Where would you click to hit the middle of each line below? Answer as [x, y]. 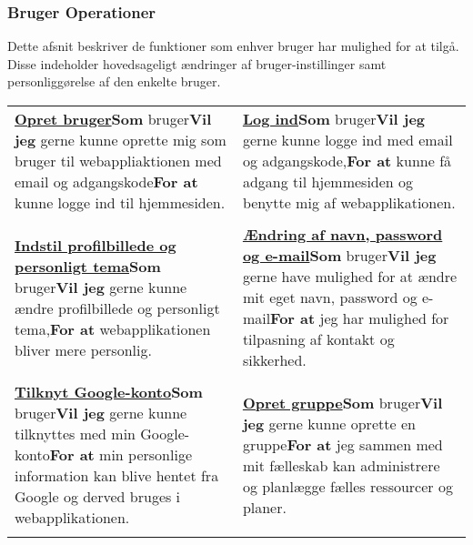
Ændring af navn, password [342, 234]
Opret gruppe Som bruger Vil [342, 402]
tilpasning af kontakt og [318, 339]
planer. [264, 507]
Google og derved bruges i [98, 496]
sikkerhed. [274, 360]
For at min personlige [121, 454]
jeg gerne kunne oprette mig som [121, 140]
